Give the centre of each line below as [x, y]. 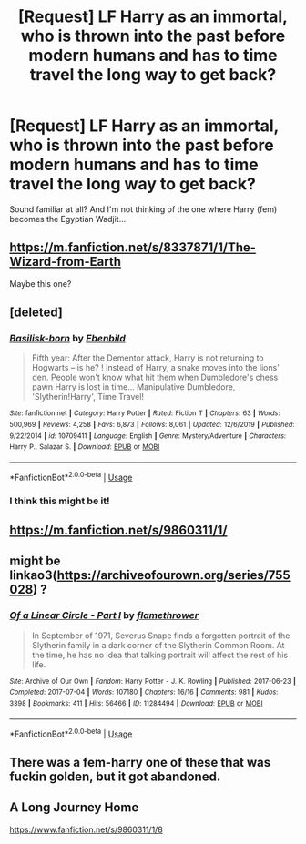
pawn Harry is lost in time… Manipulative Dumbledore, [133, 387]
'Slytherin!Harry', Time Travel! [87, 397]
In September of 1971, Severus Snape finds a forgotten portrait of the [161, 636]
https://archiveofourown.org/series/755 [173, 575]
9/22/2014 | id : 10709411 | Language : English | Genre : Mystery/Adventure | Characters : [148, 436]
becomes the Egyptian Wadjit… [68, 219]
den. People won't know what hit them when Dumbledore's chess [155, 377]
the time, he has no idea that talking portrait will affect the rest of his [160, 655]
